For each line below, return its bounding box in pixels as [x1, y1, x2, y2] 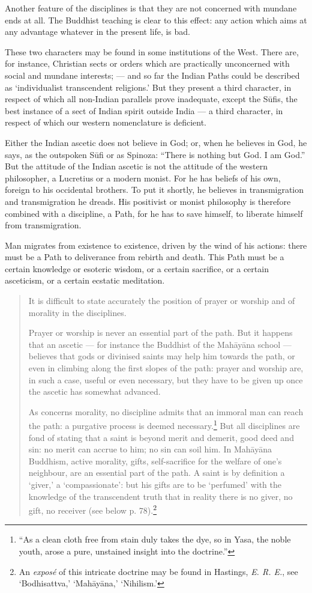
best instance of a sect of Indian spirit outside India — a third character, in [5, 104, 283, 117]
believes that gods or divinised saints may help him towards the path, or [28, 350, 295, 362]
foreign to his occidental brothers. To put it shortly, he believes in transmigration [5, 183, 304, 196]
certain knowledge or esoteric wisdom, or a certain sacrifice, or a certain [5, 262, 269, 275]
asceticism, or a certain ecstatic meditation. [5, 274, 165, 287]
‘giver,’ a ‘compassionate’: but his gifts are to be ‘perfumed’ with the [28, 478, 282, 491]
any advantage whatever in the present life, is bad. [5, 25, 191, 38]
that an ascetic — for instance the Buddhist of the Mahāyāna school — [28, 338, 292, 350]
